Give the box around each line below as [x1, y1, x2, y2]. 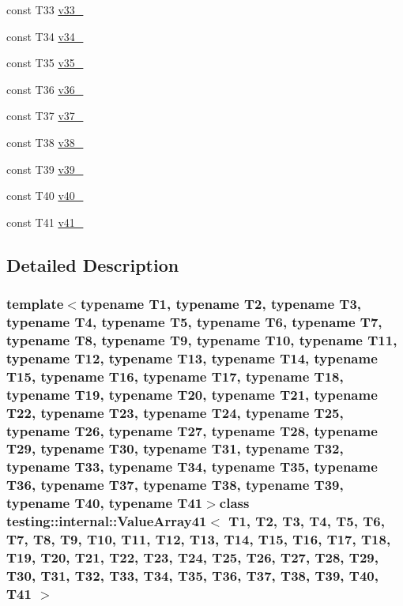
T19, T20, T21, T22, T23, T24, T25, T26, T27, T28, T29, [6, 547, 379, 566]
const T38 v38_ [6, 134, 84, 150]
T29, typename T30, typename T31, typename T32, [6, 439, 344, 458]
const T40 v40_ [6, 187, 84, 204]
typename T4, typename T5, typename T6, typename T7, [6, 311, 382, 331]
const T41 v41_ [6, 213, 84, 230]
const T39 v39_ [6, 160, 84, 177]
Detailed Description [6, 252, 179, 277]
